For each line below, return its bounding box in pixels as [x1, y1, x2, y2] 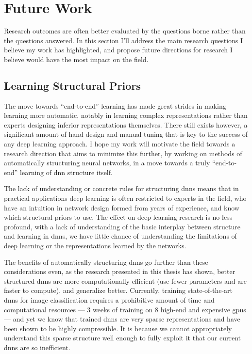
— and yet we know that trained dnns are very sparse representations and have [4, 314, 240, 324]
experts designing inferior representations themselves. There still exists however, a [4, 119, 248, 129]
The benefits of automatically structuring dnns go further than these [4, 257, 208, 267]
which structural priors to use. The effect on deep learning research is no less [4, 212, 233, 222]
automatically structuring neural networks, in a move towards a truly [4, 158, 210, 168]
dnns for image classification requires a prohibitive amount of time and [4, 294, 215, 305]
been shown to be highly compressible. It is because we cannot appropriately [4, 323, 232, 333]
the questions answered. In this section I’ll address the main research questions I [4, 35, 243, 45]
